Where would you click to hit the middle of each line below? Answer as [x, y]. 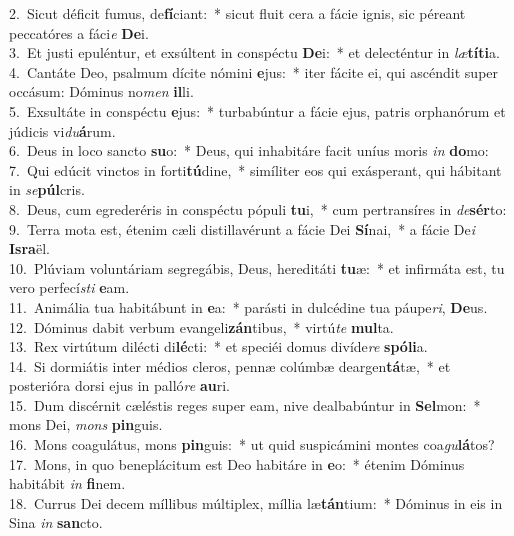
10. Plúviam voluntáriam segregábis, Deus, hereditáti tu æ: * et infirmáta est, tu [257, 267]
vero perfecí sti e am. [69, 287]
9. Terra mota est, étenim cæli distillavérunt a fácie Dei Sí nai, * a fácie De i [242, 228]
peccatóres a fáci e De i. [79, 32]
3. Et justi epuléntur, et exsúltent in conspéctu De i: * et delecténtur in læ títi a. [254, 52]
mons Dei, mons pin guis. [86, 424]
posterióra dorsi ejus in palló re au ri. [119, 385]
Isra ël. [29, 248]
